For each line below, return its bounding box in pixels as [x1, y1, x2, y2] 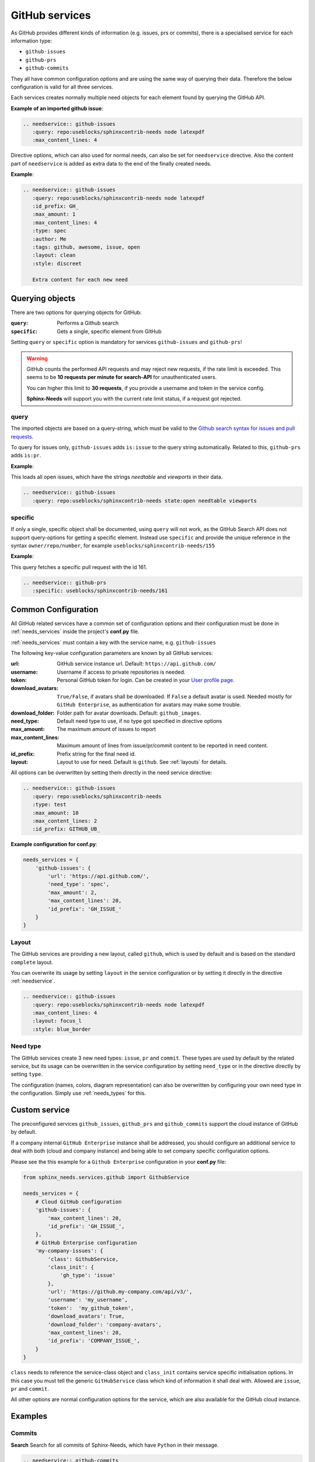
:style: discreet [32, 260, 82, 267]
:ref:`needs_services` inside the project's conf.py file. [10, 628, 140, 635]
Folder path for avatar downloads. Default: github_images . [57, 709, 201, 716]
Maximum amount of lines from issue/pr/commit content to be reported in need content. [57, 742, 268, 749]
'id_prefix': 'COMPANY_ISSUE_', [47, 1337, 140, 1344]
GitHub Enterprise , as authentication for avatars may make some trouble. [57, 701, 242, 708]
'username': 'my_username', [47, 1297, 128, 1304]
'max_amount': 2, [47, 889, 97, 896]
